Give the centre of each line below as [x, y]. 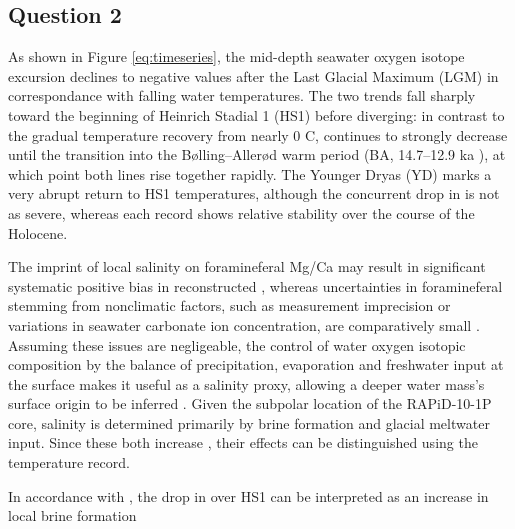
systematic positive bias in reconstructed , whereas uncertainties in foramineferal [255, 285]
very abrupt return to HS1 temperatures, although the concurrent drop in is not [254, 193]
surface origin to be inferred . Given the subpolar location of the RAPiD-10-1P [250, 403]
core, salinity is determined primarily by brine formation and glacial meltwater [249, 422]
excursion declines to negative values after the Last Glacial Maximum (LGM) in [253, 75]
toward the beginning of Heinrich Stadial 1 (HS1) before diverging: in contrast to [256, 114]
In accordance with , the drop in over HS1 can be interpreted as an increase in [248, 495]
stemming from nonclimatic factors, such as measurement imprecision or [229, 305]
